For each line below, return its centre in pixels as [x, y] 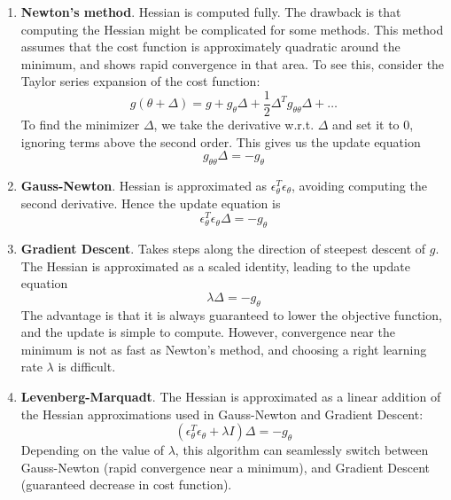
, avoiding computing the [359, 186]
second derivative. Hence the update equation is [151, 203]
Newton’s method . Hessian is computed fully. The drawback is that [211, 12]
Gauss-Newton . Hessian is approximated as [144, 186]
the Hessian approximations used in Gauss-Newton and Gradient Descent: [222, 414]
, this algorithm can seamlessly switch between [302, 450]
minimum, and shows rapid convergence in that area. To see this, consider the [233, 63]
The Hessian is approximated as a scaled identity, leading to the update [215, 266]
